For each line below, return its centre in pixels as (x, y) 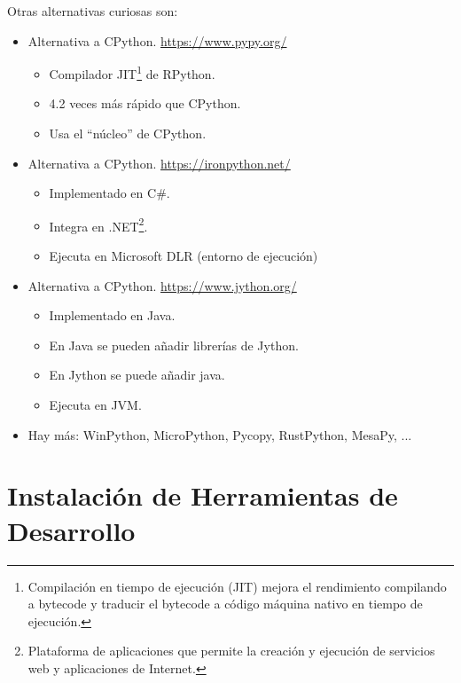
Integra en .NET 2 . (98, 224)
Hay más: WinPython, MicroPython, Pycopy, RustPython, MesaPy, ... (220, 434)
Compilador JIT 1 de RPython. (132, 72)
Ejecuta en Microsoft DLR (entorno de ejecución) (184, 256)
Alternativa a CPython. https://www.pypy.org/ (157, 40)
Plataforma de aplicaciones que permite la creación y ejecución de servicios (231, 651)
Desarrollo (71, 530)
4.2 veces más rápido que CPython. (145, 103)
